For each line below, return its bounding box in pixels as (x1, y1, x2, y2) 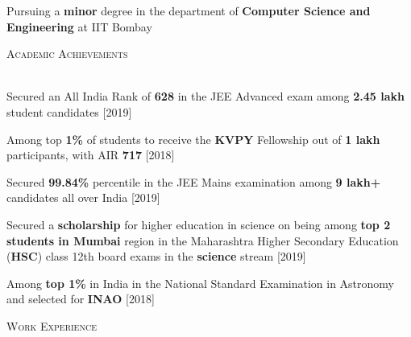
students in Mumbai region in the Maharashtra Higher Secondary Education (6, 232, 399, 249)
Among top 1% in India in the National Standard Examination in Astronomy (6, 274, 394, 291)
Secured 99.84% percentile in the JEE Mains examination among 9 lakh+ (6, 173, 381, 190)
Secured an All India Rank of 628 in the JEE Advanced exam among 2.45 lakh (6, 88, 405, 105)
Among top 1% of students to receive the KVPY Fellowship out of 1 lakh (6, 130, 380, 147)
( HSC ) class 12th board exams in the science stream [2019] (6, 248, 306, 265)
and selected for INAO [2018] (6, 290, 155, 307)
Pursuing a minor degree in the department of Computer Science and (6, 2, 371, 18)
